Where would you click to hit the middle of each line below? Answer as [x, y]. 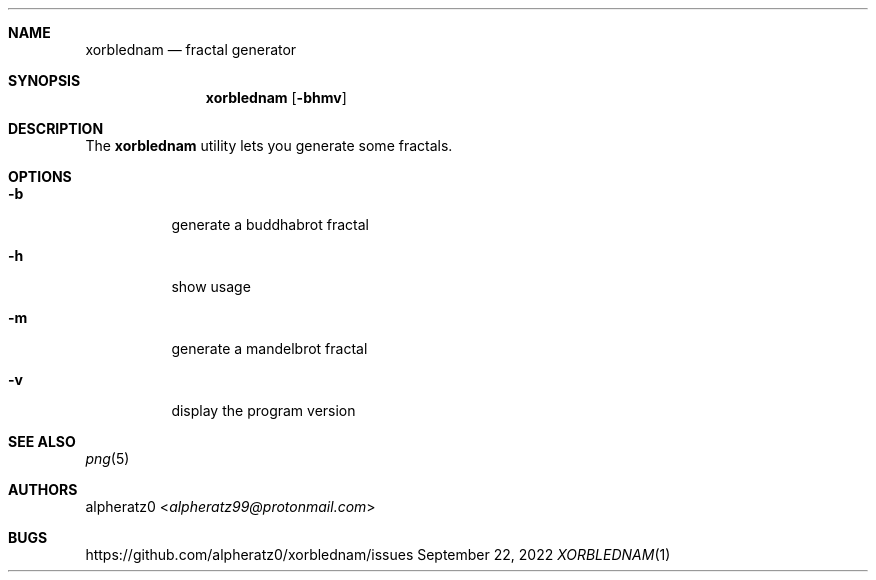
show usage [211, 286]
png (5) [107, 458]
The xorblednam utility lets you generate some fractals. [269, 145]
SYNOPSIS [44, 80]
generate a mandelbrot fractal [269, 348]
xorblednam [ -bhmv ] [276, 97]
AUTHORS [43, 489]
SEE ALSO [42, 441]
